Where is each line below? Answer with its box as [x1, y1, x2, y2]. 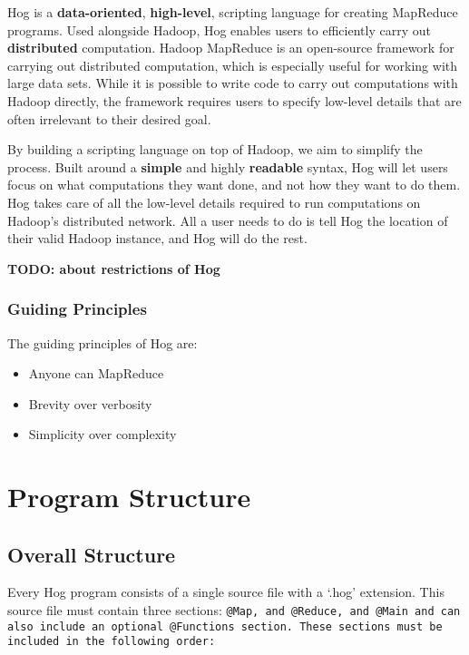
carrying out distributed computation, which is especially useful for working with [7, 55, 458, 74]
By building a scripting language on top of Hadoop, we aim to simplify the [7, 140, 423, 159]
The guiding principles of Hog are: [7, 333, 198, 352]
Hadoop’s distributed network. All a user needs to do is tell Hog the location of [7, 210, 448, 230]
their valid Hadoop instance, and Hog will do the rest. [7, 229, 308, 248]
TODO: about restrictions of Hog [7, 259, 220, 278]
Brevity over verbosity [28, 394, 152, 413]
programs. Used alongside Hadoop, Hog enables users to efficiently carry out [7, 20, 431, 39]
